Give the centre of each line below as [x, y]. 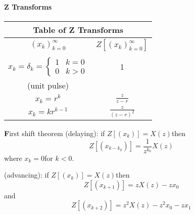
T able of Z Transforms [78, 29]
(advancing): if [27, 175]
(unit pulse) [48, 85]
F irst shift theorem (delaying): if [55, 133]
